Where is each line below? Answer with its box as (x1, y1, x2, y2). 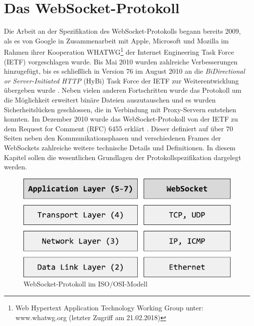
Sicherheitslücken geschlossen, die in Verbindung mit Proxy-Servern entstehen (4, 104, 236, 114)
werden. (4, 162, 27, 172)
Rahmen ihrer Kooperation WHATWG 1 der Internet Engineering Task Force (4, 45, 234, 57)
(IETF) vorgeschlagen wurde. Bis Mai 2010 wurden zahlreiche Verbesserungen (4, 56, 238, 66)
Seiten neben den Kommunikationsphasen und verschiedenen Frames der (4, 133, 221, 143)
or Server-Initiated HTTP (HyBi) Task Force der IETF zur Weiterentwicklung (4, 75, 239, 85)
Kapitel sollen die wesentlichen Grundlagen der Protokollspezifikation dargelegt (4, 152, 241, 162)
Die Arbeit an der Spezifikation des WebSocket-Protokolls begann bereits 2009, (4, 26, 241, 36)
